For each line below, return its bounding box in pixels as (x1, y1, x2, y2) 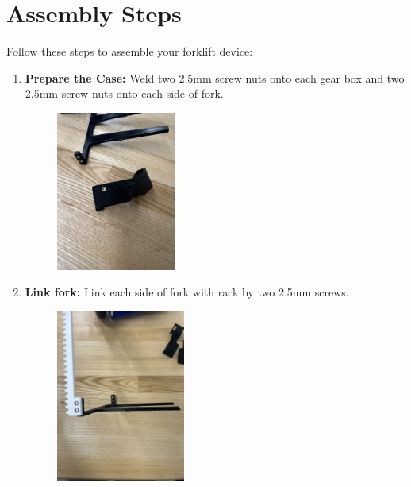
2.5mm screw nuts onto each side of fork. (25, 85, 224, 102)
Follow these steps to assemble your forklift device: (6, 43, 253, 60)
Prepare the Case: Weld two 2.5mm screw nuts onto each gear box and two (25, 69, 405, 86)
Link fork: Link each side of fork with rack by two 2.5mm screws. (25, 284, 349, 300)
